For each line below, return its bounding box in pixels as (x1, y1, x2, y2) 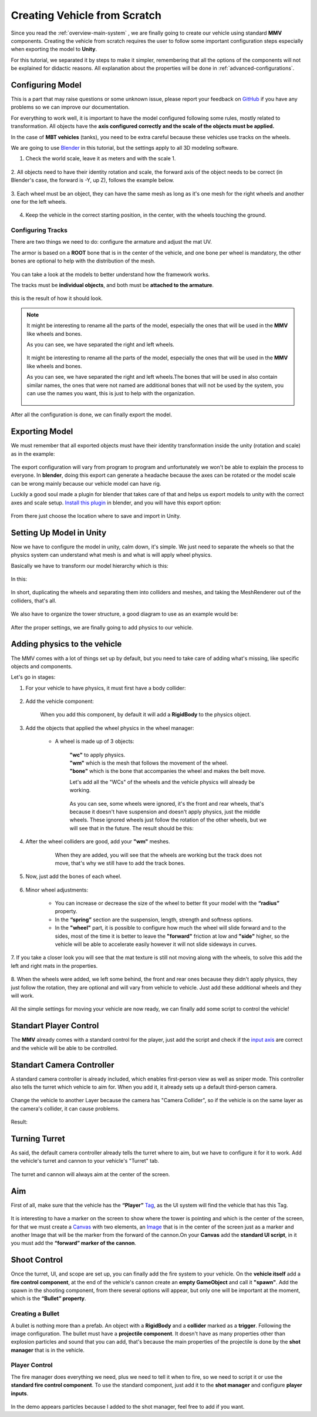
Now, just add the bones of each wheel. (25, 873, 122, 880)
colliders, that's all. (11, 597, 57, 604)
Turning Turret (11, 1133, 65, 1143)
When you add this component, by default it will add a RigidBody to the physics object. (40, 711, 251, 718)
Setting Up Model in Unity (11, 527, 107, 537)
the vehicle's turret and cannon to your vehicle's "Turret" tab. (11, 1157, 160, 1164)
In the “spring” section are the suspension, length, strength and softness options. (55, 916, 253, 923)
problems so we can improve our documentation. (11, 103, 130, 111)
